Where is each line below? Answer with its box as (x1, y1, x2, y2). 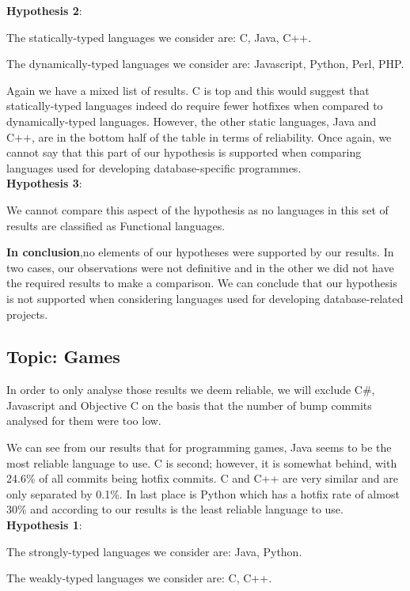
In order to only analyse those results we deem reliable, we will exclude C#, (6, 381, 375, 398)
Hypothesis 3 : (6, 175, 82, 191)
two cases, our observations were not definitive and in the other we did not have (6, 259, 394, 275)
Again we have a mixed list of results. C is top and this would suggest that (6, 81, 370, 98)
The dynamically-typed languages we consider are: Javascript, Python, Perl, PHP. (6, 55, 404, 72)
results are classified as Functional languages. (6, 217, 226, 233)
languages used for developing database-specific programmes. (6, 159, 302, 176)
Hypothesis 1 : (6, 517, 82, 533)
